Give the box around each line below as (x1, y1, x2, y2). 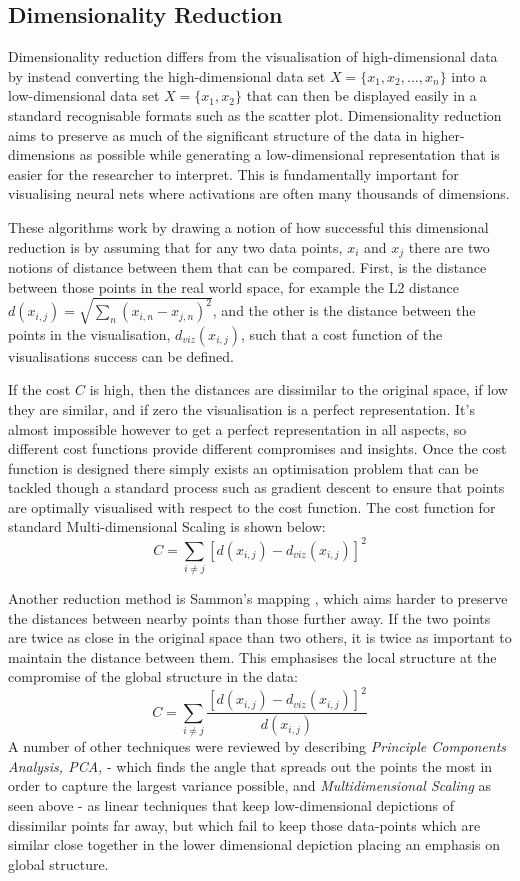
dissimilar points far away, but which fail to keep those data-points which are (8, 814, 481, 835)
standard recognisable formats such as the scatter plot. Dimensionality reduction (8, 104, 502, 125)
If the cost (8, 379, 71, 400)
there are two (408, 236, 490, 257)
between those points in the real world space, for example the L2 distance (8, 276, 459, 297)
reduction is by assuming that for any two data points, (8, 236, 343, 257)
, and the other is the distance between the (212, 300, 476, 321)
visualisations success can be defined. (8, 345, 235, 366)
